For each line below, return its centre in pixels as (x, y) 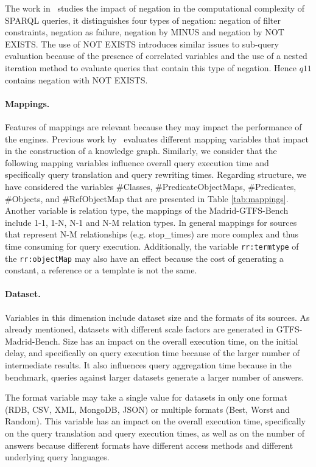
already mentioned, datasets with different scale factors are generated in (139, 329)
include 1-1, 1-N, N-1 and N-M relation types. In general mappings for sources (151, 222)
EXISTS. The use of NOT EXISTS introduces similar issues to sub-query (142, 44)
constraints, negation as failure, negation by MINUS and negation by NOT (145, 32)
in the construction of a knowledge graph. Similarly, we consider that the (141, 151)
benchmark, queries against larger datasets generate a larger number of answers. (155, 377)
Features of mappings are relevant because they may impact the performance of (153, 126)
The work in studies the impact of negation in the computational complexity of (155, 8)
